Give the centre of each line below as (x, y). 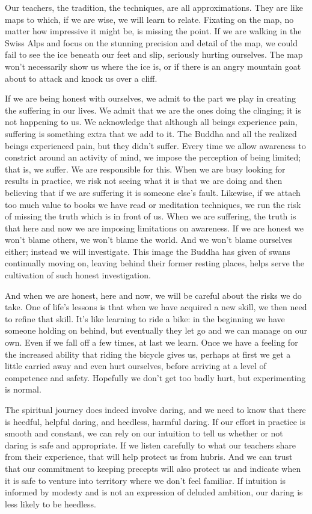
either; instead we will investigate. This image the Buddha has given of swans (148, 251)
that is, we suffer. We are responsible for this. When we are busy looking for (145, 169)
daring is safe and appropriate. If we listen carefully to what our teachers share (151, 445)
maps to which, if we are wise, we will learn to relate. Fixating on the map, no (149, 19)
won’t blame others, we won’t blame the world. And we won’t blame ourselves (149, 240)
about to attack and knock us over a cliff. (81, 78)
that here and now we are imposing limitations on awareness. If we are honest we (154, 228)
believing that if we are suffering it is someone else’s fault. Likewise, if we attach (153, 192)
